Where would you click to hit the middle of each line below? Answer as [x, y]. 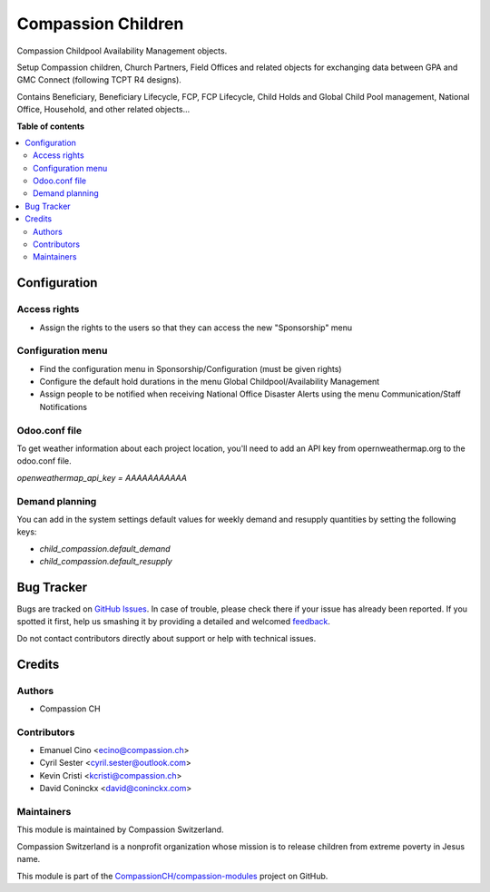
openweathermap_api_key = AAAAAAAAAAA [102, 477]
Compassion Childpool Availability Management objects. [122, 51]
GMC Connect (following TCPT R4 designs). [99, 80]
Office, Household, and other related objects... [103, 110]
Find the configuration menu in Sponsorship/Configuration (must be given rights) [191, 368]
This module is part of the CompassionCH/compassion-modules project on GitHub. [172, 876]
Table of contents [51, 126]
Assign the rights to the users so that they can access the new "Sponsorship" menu [196, 328]
